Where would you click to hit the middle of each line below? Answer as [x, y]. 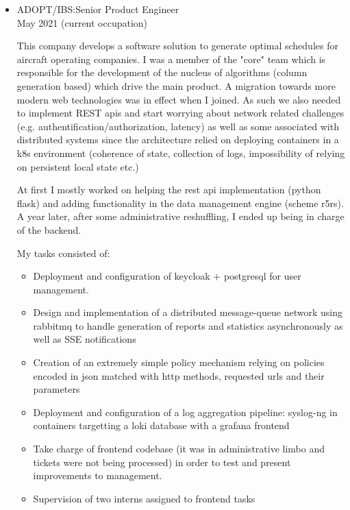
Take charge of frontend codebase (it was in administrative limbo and [179, 449]
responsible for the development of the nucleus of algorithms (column [162, 72]
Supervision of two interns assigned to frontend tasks [144, 498]
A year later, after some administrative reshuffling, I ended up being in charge [180, 216]
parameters [57, 389]
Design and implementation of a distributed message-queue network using [188, 312]
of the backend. [49, 229]
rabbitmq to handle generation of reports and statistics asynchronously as [188, 325]
